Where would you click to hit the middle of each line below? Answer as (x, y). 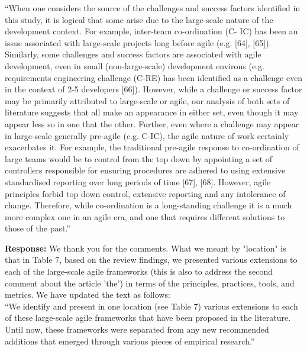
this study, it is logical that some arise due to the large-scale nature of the (139, 19)
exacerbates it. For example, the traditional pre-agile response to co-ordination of (152, 147)
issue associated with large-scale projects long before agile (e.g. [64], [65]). (138, 42)
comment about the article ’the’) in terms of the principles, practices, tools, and (150, 283)
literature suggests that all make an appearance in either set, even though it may (152, 112)
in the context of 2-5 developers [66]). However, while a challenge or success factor (153, 89)
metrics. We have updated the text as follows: (88, 294)
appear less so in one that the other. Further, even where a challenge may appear (152, 123)
